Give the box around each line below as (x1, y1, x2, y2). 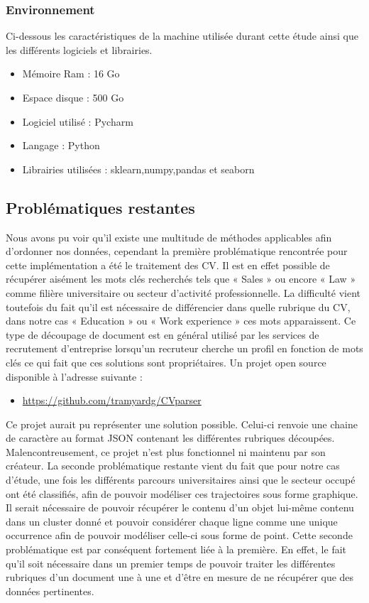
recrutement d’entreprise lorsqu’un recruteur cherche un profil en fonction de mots (6, 341, 363, 356)
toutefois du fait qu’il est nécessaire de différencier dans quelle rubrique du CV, (6, 299, 351, 314)
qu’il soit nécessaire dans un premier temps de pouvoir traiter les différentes (6, 555, 336, 570)
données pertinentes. (6, 583, 94, 598)
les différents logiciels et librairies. (6, 42, 153, 57)
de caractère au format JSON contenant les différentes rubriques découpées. (6, 430, 335, 445)
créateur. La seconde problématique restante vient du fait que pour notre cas (6, 458, 340, 473)
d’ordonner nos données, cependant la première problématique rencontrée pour (6, 244, 348, 259)
